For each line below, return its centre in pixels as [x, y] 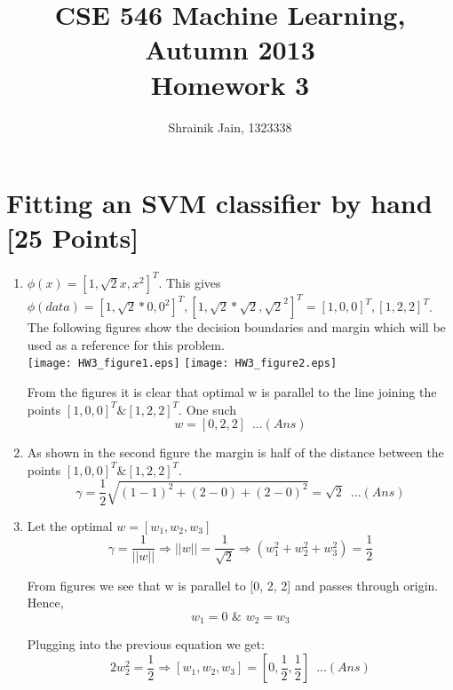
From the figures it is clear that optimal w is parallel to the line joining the [232, 392]
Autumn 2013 [230, 49]
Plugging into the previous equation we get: [146, 644]
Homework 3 [230, 84]
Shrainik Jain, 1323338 [230, 127]
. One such [208, 409]
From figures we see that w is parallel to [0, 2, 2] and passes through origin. [233, 585]
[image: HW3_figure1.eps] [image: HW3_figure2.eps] [182, 364]
